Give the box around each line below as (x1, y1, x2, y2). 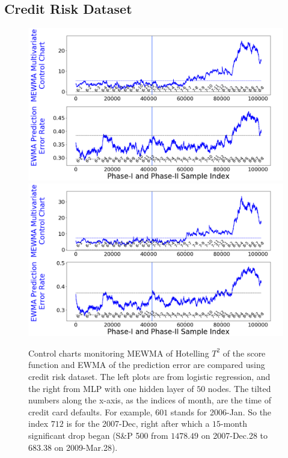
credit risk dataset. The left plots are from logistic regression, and (28, 370, 271, 383)
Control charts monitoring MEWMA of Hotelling (28, 346, 209, 359)
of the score (222, 346, 266, 359)
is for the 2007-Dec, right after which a (66, 417, 210, 430)
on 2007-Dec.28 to (201, 429, 268, 442)
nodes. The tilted (207, 382, 271, 394)
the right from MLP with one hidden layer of (28, 382, 194, 394)
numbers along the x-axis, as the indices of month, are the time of (28, 394, 272, 406)
